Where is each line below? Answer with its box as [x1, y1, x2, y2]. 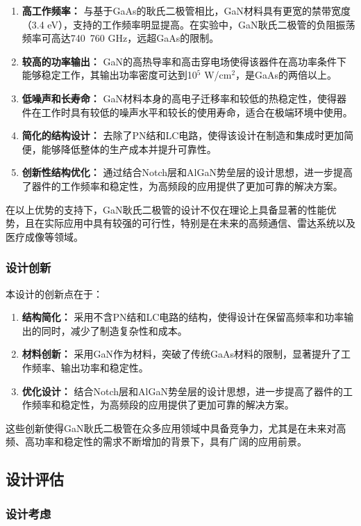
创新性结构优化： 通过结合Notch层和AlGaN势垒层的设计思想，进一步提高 [22, 165, 353, 180]
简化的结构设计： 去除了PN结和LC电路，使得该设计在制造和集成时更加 [22, 128, 344, 143]
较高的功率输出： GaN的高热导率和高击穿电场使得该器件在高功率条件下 [22, 54, 346, 68]
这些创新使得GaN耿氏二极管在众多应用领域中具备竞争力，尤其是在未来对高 [6, 420, 346, 435]
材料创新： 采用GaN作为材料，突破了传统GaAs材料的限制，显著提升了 [22, 346, 341, 361]
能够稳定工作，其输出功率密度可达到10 [22, 67, 197, 82]
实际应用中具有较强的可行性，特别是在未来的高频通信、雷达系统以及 [44, 216, 355, 230]
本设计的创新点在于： [6, 286, 103, 301]
